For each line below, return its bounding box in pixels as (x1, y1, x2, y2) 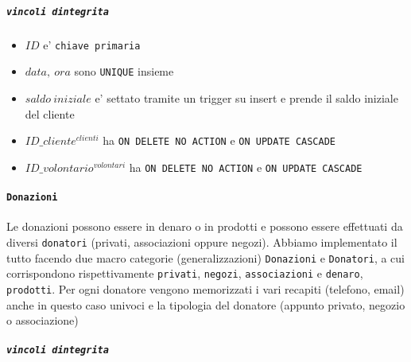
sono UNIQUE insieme (74, 63, 174, 80)
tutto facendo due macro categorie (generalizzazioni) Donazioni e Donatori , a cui (6, 249, 405, 266)
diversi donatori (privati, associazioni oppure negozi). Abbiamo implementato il (6, 233, 397, 250)
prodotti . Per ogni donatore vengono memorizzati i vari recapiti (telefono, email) (6, 280, 405, 297)
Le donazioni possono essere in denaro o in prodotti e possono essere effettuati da (6, 218, 403, 235)
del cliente (25, 105, 75, 122)
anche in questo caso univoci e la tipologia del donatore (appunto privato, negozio (6, 296, 405, 313)
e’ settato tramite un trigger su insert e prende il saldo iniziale (95, 89, 398, 106)
